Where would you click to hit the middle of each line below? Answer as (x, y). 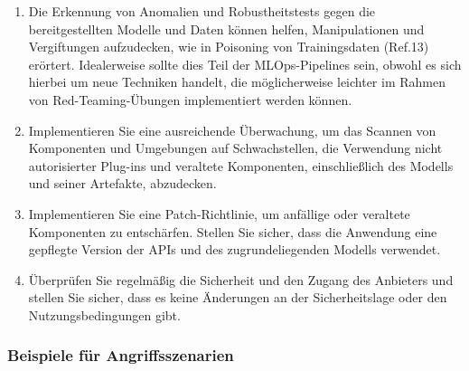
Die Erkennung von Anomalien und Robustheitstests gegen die (202, 11)
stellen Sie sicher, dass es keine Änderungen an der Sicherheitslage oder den (238, 297)
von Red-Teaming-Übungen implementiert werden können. (190, 99)
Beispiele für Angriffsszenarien (121, 355)
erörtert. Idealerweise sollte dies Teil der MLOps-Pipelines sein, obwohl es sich (245, 64)
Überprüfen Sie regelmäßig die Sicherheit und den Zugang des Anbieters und (241, 279)
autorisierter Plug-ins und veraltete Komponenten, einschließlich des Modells (241, 165)
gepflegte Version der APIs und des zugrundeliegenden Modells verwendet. (234, 249)
